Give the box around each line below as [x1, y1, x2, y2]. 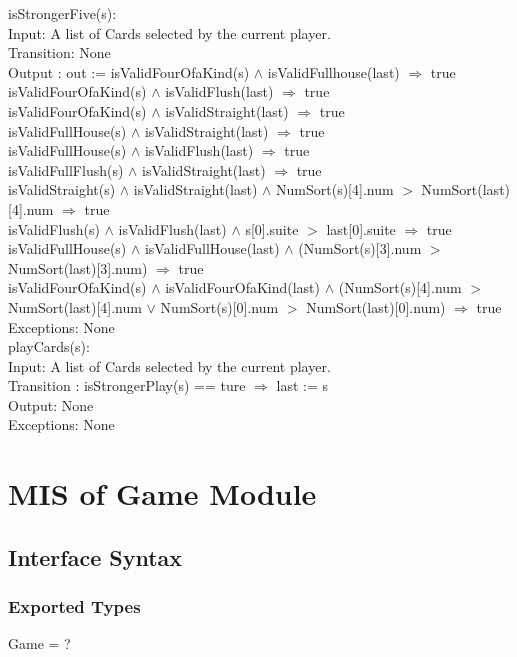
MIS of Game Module [8, 473, 317, 514]
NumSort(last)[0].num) [306, 296, 446, 317]
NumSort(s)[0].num [160, 296, 279, 317]
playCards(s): [8, 336, 90, 357]
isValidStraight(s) [8, 179, 116, 200]
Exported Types [8, 594, 141, 619]
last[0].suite [326, 218, 396, 239]
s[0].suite [245, 218, 299, 239]
